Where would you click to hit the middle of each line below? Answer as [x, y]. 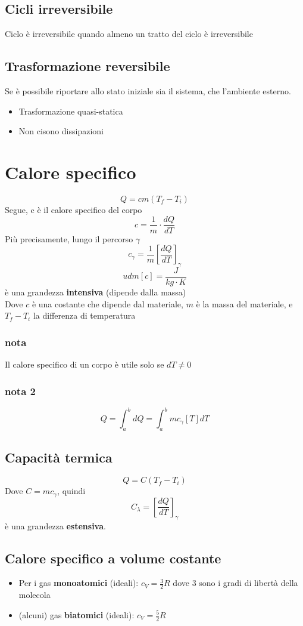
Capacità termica [59, 457]
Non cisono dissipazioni [61, 131]
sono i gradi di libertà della [249, 583]
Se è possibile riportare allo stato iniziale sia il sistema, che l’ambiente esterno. [148, 91]
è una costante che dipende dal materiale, [107, 303]
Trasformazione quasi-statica [71, 111]
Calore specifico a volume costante [113, 558]
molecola [35, 595]
